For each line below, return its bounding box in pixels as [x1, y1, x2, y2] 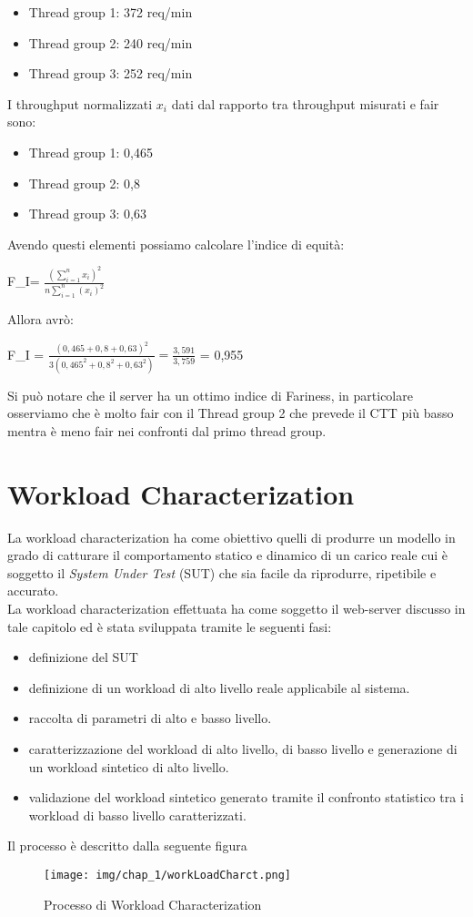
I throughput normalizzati [7, 94, 153, 113]
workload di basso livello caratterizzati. [28, 805, 247, 824]
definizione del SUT [28, 647, 138, 667]
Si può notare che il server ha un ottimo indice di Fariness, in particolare [7, 385, 413, 404]
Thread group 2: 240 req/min [28, 33, 193, 52]
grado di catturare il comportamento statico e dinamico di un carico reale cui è [7, 545, 448, 565]
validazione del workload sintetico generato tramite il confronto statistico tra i [28, 788, 464, 807]
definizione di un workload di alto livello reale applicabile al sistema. [28, 678, 410, 697]
